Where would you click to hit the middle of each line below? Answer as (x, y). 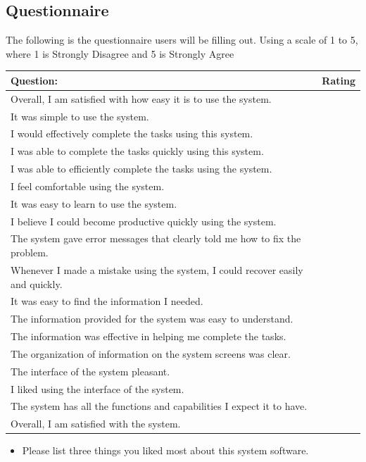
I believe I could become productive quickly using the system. (144, 221)
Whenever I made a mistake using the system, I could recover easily (157, 269)
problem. (30, 252)
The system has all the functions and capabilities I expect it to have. (159, 406)
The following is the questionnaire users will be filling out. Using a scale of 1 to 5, (182, 40)
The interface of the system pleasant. (90, 371)
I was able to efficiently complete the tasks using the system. (141, 169)
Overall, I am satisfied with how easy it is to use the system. (141, 98)
